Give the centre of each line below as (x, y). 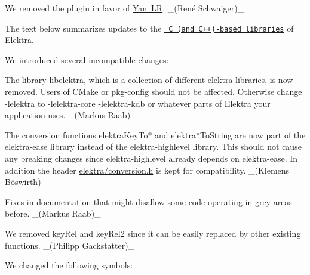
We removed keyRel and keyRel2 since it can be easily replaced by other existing (153, 233)
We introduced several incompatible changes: (87, 59)
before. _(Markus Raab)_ (53, 213)
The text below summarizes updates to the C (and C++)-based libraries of (149, 28)
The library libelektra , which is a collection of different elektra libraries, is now (149, 80)
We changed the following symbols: (69, 265)
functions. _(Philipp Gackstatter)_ (70, 245)
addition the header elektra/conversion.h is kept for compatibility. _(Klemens (147, 170)
